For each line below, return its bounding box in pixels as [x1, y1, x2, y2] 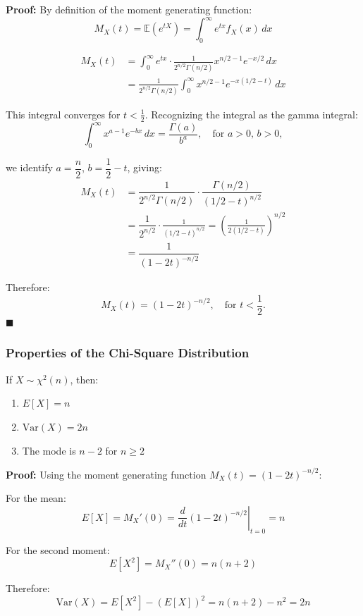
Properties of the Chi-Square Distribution [6, 344, 250, 362]
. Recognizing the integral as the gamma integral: [144, 106, 358, 121]
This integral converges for [6, 106, 121, 121]
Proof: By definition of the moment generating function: [6, 2, 252, 16]
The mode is [22, 443, 76, 457]
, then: [70, 371, 99, 386]
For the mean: [6, 491, 66, 505]
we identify [6, 160, 53, 175]
